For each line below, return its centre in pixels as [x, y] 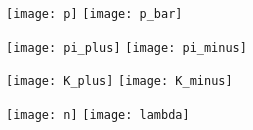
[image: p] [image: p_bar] [94, 14]
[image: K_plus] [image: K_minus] [119, 81]
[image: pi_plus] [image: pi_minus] [126, 47]
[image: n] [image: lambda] [98, 114]
